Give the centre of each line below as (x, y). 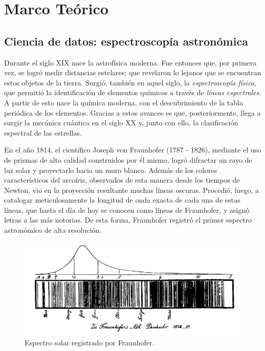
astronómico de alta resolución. (53, 230)
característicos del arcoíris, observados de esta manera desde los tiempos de (122, 180)
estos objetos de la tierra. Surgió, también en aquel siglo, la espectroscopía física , (130, 82)
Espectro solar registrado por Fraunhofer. (90, 343)
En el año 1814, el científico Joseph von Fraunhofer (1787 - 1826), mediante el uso (133, 150)
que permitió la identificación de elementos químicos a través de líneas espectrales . (133, 92)
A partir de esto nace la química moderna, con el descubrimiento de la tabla (124, 102)
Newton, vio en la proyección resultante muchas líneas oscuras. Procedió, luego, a (132, 190)
